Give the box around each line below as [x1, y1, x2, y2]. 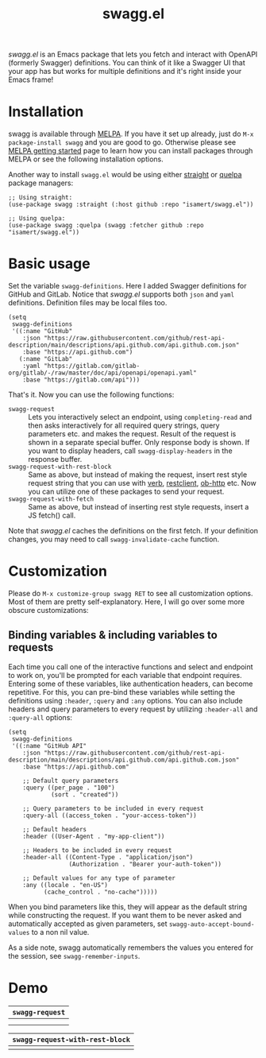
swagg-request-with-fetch [8, 495, 94, 503]
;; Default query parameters [22, 777, 119, 785]
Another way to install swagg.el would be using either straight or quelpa [8, 170, 242, 180]
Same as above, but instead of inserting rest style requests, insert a [28, 502, 249, 512]
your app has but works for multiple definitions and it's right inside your [8, 67, 242, 76]
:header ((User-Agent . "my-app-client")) [22, 832, 165, 840]
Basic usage [8, 255, 91, 273]
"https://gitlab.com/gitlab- [43, 362, 141, 370]
